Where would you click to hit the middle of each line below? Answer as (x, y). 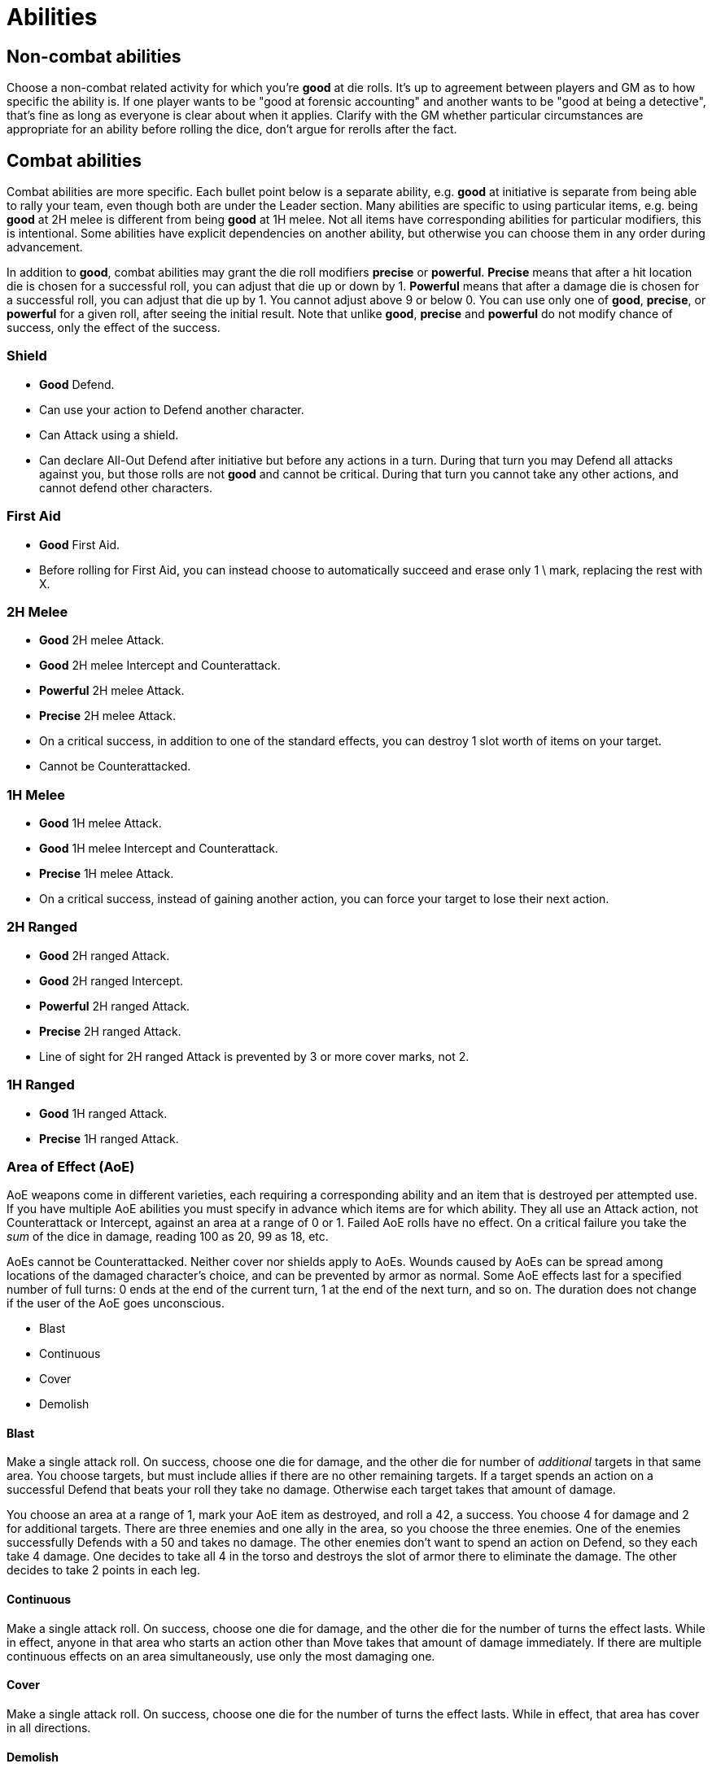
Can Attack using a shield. (109, 434)
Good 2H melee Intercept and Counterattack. (160, 666)
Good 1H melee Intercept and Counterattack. (159, 849)
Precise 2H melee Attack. (108, 716)
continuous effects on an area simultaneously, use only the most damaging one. (221, 1656)
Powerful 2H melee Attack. (112, 691)
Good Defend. (77, 384)
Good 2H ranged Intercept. (111, 980)
